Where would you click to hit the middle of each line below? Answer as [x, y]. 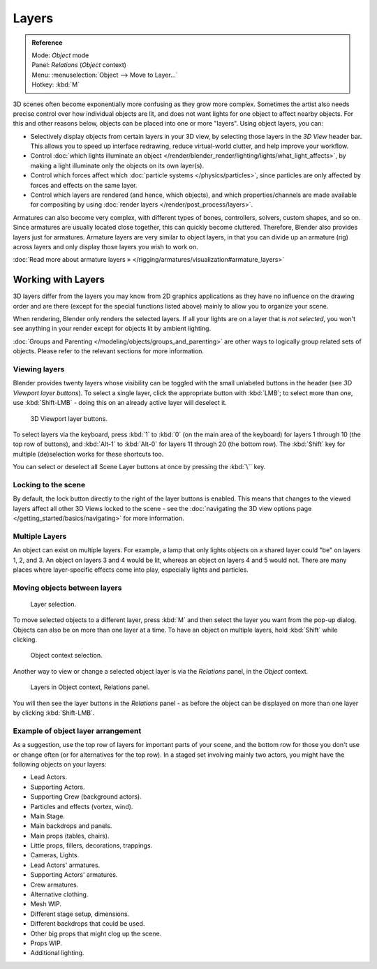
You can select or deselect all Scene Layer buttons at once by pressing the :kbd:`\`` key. [139, 467]
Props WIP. [46, 943]
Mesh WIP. [46, 904]
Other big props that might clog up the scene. [96, 933]
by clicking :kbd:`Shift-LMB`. [54, 713]
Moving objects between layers [67, 588]
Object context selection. [66, 656]
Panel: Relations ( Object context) [79, 65]
